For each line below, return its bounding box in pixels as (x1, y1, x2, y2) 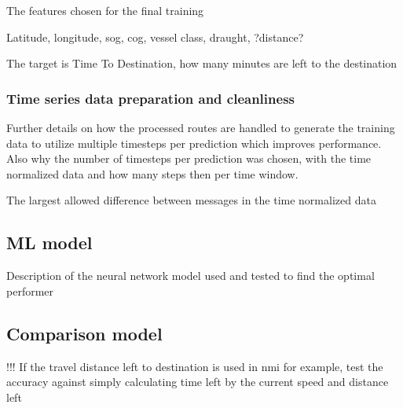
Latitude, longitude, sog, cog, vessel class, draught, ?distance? (6, 28, 304, 45)
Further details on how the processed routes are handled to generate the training (6, 119, 395, 135)
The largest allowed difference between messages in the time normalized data (6, 192, 376, 208)
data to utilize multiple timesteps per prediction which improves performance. (6, 134, 382, 151)
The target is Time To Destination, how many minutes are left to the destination (6, 55, 398, 72)
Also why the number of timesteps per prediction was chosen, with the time (6, 150, 372, 167)
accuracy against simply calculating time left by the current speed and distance (6, 373, 389, 390)
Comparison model (6, 321, 163, 345)
